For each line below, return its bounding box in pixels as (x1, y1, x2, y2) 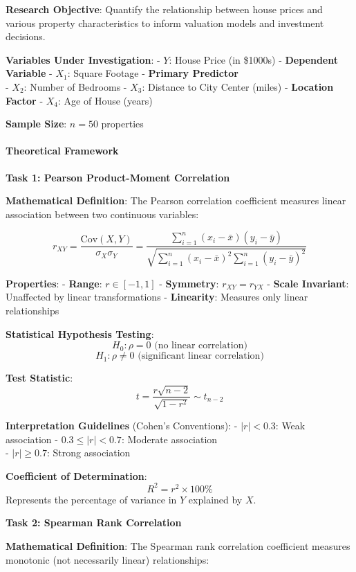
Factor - (6, 93, 44, 107)
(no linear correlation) (154, 341, 247, 351)
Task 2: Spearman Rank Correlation (6, 515, 182, 530)
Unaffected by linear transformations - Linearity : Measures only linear (6, 289, 308, 304)
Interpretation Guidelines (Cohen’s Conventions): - (6, 418, 238, 432)
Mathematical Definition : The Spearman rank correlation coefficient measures (6, 539, 350, 553)
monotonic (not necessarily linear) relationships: (6, 552, 209, 566)
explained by (188, 492, 243, 506)
